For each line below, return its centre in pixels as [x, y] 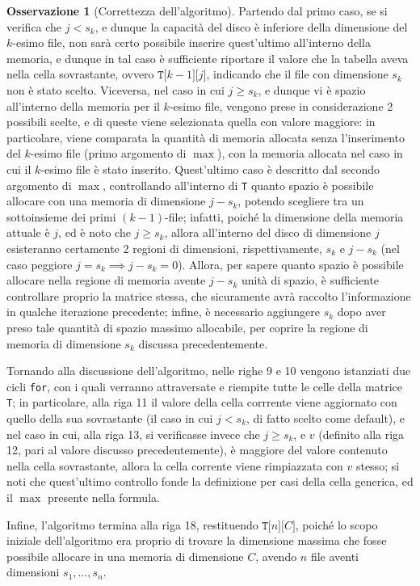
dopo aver [361, 312]
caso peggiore [40, 264]
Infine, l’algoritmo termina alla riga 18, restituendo [132, 524]
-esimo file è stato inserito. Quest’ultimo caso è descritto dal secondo [210, 169]
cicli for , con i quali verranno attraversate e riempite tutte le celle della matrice [204, 386]
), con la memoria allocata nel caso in [310, 153]
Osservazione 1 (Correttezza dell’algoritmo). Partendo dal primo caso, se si [197, 11]
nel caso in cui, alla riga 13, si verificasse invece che [133, 434]
